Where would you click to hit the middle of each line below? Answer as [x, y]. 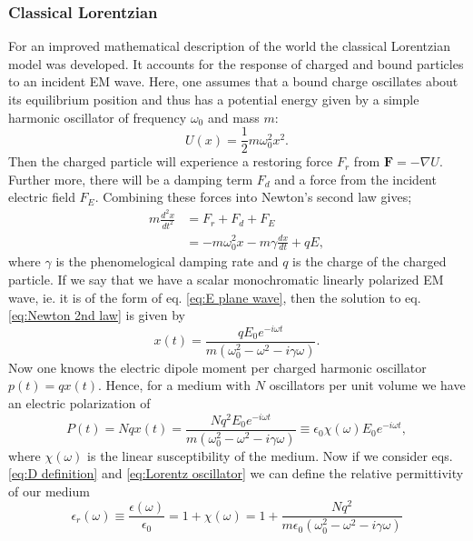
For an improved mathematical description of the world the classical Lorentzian [229, 46]
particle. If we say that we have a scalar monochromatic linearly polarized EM [226, 279]
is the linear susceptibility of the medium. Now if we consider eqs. [270, 455]
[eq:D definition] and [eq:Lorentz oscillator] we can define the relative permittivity [236, 473]
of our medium [49, 491]
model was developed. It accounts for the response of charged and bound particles [236, 63]
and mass [233, 117]
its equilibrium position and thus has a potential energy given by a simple [214, 99]
